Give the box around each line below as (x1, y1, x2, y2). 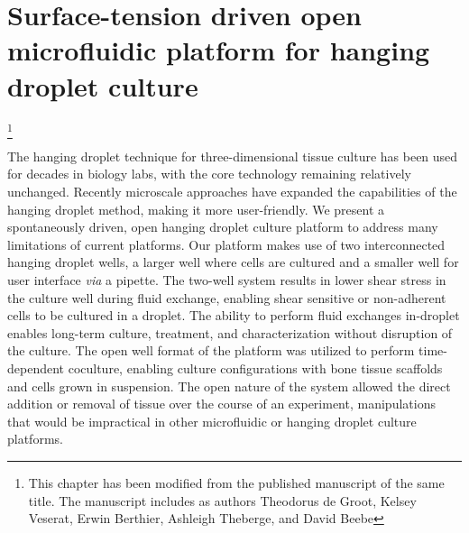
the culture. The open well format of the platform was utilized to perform (7, 341, 415, 360)
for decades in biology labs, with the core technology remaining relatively (7, 164, 411, 183)
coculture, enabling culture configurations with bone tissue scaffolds (68, 358, 443, 377)
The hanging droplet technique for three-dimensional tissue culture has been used (7, 146, 458, 165)
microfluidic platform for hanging (7, 32, 430, 69)
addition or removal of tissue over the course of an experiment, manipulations (7, 394, 436, 413)
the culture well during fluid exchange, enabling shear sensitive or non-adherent (7, 288, 446, 307)
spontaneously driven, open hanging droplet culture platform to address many (7, 217, 438, 236)
